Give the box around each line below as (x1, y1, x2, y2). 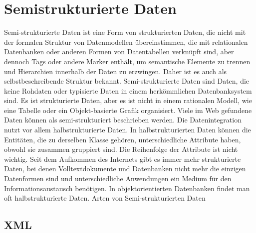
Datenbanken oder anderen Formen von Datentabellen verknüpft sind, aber (4, 46, 234, 57)
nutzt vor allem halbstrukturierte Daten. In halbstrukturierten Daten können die (4, 124, 251, 135)
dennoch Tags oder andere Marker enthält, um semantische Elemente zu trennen (4, 56, 251, 66)
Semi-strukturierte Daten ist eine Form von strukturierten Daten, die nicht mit (4, 27, 246, 37)
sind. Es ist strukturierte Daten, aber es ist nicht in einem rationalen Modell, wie (4, 95, 252, 106)
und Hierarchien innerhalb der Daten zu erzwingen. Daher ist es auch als (4, 66, 227, 76)
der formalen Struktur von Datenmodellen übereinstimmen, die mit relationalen (4, 36, 248, 47)
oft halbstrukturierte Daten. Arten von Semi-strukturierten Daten (4, 193, 206, 203)
